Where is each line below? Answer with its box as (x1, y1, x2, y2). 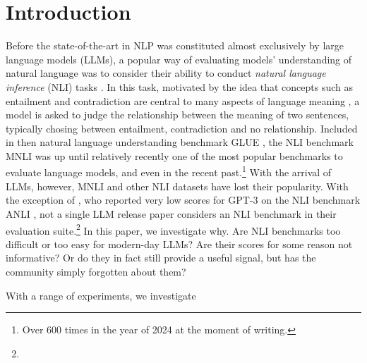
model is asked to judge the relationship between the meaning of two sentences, (6, 107, 349, 122)
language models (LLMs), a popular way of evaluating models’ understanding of (6, 51, 352, 66)
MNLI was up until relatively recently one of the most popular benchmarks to (6, 148, 343, 163)
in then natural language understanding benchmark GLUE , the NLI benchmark (6, 135, 354, 149)
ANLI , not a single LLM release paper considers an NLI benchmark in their (6, 206, 337, 221)
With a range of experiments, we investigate (6, 288, 196, 302)
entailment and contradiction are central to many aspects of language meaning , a (6, 93, 360, 108)
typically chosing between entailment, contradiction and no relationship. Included (6, 121, 358, 135)
